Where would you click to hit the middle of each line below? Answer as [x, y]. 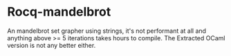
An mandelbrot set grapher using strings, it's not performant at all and [107, 31]
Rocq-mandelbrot [59, 12]
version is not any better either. [52, 45]
